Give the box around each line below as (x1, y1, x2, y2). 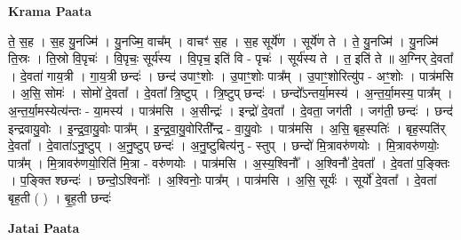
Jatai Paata (8, 218, 80, 236)
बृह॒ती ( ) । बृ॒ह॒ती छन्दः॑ (8, 188, 111, 206)
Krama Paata (8, 2, 91, 20)
